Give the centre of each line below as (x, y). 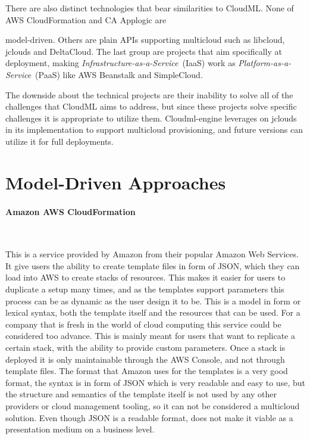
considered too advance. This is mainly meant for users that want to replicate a (151, 336)
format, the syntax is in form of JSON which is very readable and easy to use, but (155, 382)
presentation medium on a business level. (80, 429)
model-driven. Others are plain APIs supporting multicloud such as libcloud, (145, 40)
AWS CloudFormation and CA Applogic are (86, 19)
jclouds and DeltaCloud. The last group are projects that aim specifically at (144, 51)
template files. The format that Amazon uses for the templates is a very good (147, 371)
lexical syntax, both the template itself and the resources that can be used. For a (153, 312)
